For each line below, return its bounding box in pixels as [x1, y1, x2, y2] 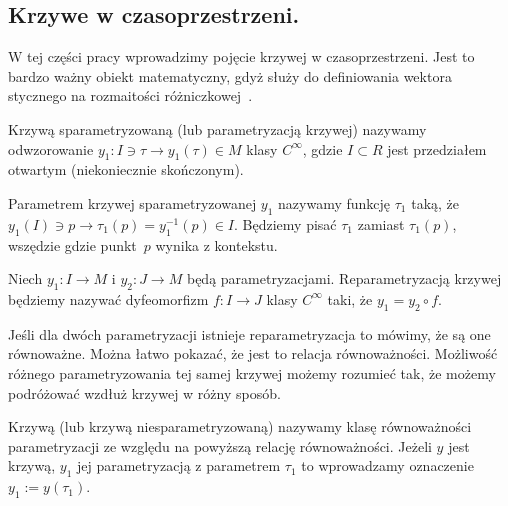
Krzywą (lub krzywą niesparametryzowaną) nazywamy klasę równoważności [8, 416, 472, 437]
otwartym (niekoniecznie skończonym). [8, 159, 244, 180]
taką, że [411, 192, 460, 213]
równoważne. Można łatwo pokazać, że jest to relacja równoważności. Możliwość [8, 343, 498, 364]
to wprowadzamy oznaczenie [301, 455, 474, 476]
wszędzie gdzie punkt [8, 234, 137, 255]
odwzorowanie [8, 138, 94, 159]
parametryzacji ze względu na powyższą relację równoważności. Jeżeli [8, 435, 432, 456]
